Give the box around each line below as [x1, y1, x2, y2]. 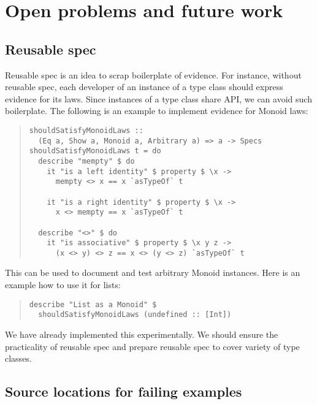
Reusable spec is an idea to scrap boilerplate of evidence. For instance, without [5, 68, 302, 81]
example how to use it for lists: [5, 278, 121, 291]
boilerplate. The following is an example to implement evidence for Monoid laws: [5, 104, 308, 117]
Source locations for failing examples [5, 382, 242, 401]
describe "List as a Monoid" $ [29, 300, 157, 309]
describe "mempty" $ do [38, 156, 135, 166]
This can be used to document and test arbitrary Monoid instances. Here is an [5, 266, 300, 279]
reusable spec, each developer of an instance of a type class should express [5, 80, 283, 93]
